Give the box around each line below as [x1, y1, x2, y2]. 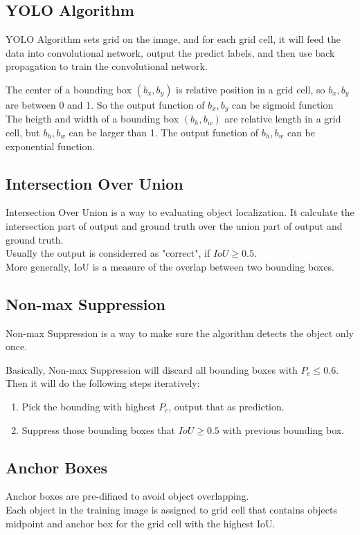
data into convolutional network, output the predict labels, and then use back [6, 45, 335, 60]
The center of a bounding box [6, 82, 132, 96]
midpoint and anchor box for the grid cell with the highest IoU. [6, 516, 276, 530]
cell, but [6, 125, 40, 140]
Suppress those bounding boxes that [21, 422, 176, 437]
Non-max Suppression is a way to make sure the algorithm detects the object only [6, 325, 354, 340]
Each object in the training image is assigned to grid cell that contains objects [6, 502, 337, 516]
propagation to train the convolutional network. [6, 59, 208, 73]
